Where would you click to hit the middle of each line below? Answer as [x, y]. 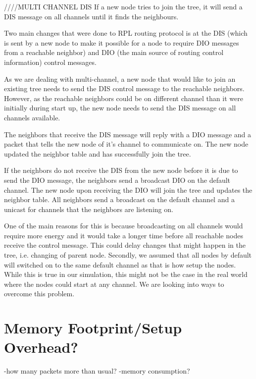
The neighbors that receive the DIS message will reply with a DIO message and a [128, 134]
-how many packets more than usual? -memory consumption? [97, 371]
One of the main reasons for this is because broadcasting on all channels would [124, 226]
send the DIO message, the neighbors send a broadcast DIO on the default [117, 180]
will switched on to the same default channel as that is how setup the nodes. [120, 264]
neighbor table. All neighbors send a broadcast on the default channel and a [119, 199]
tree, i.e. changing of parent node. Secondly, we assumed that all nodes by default [128, 255]
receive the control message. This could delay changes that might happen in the [125, 245]
